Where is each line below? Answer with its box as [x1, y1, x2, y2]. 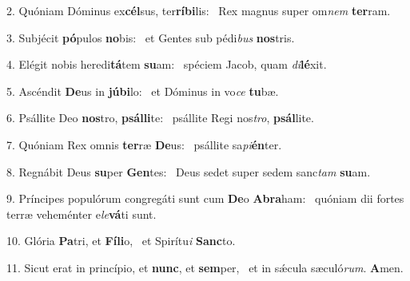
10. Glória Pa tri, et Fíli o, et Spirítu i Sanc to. [6, 232, 236, 249]
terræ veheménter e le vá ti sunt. [6, 205, 157, 222]
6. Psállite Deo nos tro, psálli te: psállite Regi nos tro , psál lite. [6, 109, 314, 126]
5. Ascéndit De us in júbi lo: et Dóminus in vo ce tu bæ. [6, 82, 279, 99]
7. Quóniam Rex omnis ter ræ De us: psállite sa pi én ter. [6, 136, 282, 152]
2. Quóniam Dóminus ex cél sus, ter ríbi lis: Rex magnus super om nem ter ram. [6, 2, 391, 18]
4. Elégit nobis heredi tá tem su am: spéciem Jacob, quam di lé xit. [6, 56, 327, 73]
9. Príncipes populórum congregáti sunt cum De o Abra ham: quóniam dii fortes [6, 190, 404, 207]
